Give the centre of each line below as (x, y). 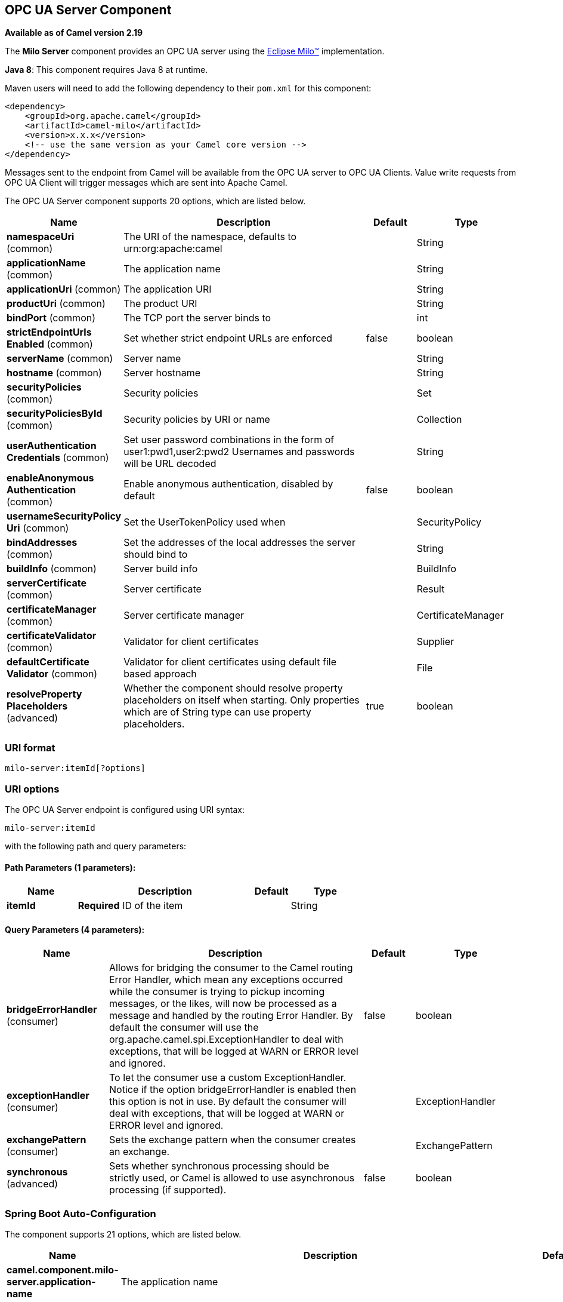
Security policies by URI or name (197, 420)
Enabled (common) (50, 344)
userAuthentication (52, 446)
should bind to (156, 555)
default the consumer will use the (184, 1028)
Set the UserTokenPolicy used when (205, 522)
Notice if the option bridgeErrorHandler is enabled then (233, 1090)
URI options (32, 789)
